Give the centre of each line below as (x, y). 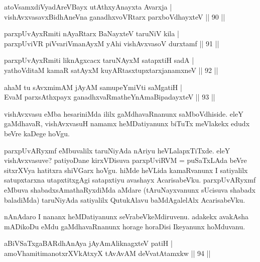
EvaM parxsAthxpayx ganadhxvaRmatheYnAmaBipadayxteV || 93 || (110, 97)
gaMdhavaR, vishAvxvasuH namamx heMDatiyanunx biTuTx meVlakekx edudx (127, 123)
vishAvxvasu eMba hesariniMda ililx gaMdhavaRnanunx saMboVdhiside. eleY (124, 113)
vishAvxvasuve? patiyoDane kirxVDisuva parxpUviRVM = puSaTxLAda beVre (125, 160)
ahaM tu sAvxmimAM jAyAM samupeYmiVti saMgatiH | (93, 87)
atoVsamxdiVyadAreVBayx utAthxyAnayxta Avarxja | (88, 7)
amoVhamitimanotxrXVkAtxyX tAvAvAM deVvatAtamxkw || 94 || (107, 253)
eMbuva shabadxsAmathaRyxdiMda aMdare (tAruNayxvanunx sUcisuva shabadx (130, 189)
